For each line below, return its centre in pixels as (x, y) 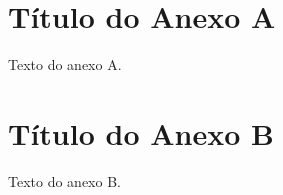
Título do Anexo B (141, 132)
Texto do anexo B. (64, 180)
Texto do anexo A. (65, 64)
